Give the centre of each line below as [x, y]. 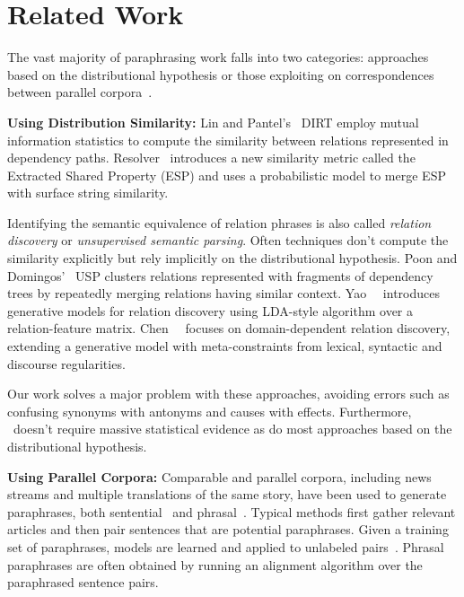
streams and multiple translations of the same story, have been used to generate [227, 494]
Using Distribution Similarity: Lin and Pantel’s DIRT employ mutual [213, 122]
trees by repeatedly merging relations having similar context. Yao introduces [223, 293]
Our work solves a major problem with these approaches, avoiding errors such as [228, 394]
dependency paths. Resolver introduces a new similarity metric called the [211, 158]
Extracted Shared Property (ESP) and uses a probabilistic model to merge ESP [227, 175]
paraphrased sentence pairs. [83, 582]
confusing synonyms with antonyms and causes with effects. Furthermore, [210, 411]
